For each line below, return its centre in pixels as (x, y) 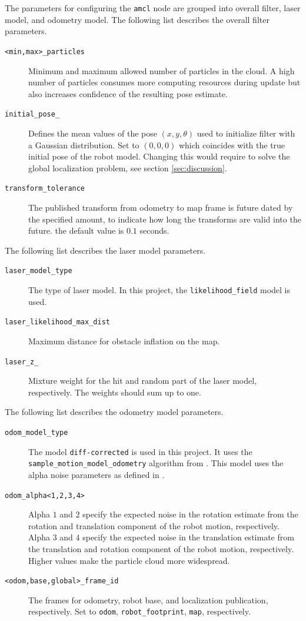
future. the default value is (76, 230)
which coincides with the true (232, 145)
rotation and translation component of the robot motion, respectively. (154, 525)
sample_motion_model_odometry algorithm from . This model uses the (156, 463)
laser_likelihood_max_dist (57, 322)
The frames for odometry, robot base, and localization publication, (148, 600)
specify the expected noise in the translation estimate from (188, 537)
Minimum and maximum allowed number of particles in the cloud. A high (162, 70)
